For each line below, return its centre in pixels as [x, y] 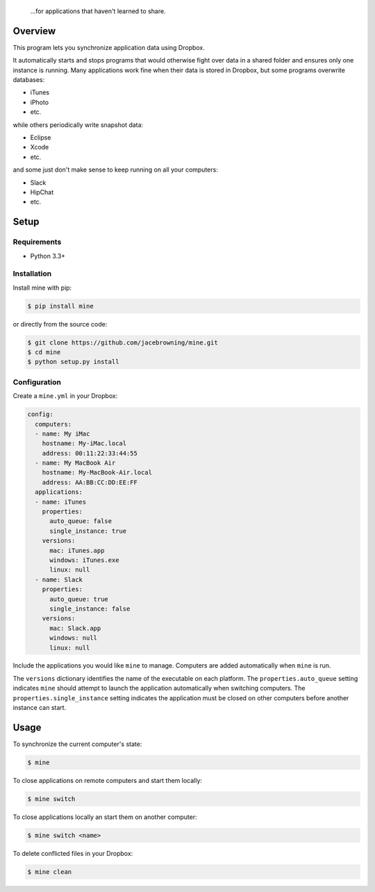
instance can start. [40, 708]
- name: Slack [59, 579]
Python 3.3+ [48, 256]
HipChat [42, 192]
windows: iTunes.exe [84, 560]
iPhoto [39, 102]
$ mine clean [50, 872]
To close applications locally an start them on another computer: [105, 817]
